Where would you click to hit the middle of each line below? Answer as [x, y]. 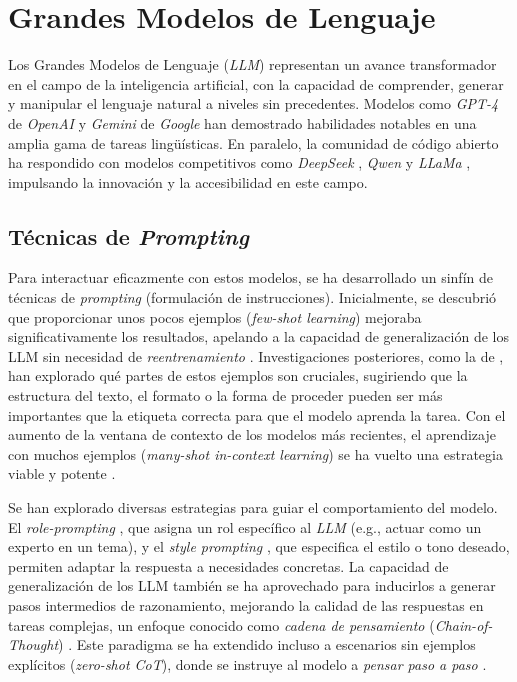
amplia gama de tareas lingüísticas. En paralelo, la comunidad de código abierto [253, 142]
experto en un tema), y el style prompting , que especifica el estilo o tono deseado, [259, 546]
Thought [33, 644]
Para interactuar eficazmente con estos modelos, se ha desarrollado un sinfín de [250, 277]
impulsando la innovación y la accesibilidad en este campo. [188, 181]
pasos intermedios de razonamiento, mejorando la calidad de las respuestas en [246, 604]
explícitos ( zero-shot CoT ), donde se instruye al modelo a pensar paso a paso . [247, 663]
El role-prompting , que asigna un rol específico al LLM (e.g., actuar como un [245, 526]
